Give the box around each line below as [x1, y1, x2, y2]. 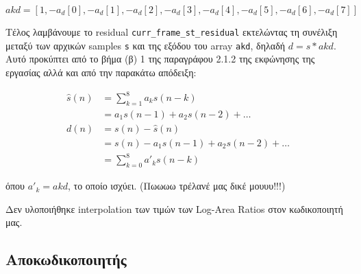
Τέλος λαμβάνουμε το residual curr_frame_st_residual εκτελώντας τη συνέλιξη [5, 25, 338, 38]
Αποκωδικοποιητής [5, 249, 127, 270]
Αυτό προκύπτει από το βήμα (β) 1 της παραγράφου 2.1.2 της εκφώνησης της [5, 52, 315, 66]
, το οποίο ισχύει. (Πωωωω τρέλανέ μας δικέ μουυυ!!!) [67, 179, 286, 193]
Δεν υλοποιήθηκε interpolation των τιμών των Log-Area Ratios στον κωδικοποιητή [5, 201, 343, 216]
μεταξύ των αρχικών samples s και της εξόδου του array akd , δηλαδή [5, 38, 286, 52]
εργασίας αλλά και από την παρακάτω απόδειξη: [5, 65, 197, 79]
